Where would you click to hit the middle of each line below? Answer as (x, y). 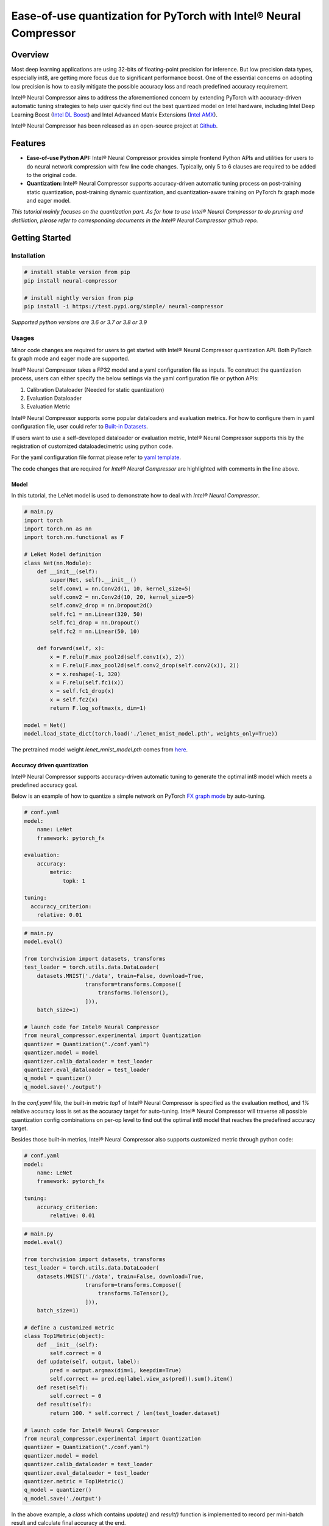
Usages (23, 338)
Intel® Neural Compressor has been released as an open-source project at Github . (115, 126)
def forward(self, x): (71, 648)
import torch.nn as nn (58, 529)
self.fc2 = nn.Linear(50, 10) (95, 631)
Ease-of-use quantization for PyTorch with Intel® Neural (156, 16)
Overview (30, 55)
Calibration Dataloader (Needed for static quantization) (95, 389)
